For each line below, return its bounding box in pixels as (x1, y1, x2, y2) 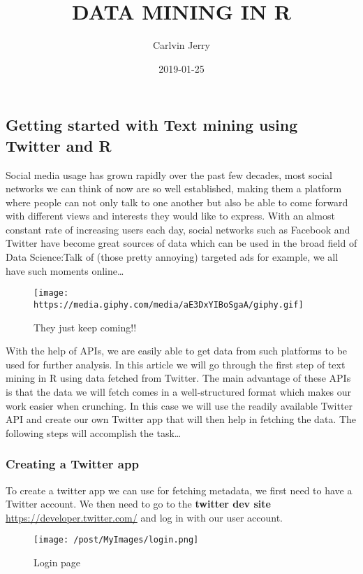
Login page (34, 554, 81, 569)
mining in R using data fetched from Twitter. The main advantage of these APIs (6, 371, 351, 385)
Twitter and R (6, 134, 112, 156)
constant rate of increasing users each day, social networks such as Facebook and (6, 222, 350, 236)
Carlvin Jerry (153, 38, 210, 52)
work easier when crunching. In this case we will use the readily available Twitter (6, 398, 353, 412)
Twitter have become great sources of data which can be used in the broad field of (6, 236, 357, 250)
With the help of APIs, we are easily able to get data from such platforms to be (6, 343, 348, 358)
